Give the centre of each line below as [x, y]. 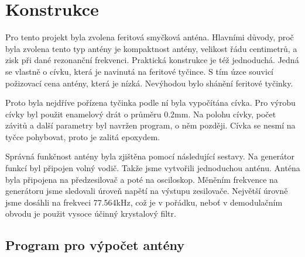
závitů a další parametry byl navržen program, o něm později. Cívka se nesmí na [150, 125]
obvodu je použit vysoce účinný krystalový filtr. [91, 213]
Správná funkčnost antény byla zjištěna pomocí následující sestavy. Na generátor [150, 156]
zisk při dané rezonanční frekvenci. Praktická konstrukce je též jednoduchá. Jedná [152, 60]
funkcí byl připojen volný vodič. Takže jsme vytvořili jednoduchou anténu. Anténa [153, 168]
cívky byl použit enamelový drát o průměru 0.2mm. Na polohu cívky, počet [141, 114]
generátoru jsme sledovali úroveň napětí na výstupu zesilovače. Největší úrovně [147, 191]
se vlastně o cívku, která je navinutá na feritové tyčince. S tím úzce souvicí [139, 71]
